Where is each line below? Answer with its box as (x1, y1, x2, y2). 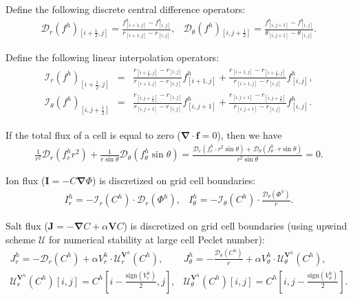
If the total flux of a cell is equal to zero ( (6, 128, 181, 142)
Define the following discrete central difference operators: (6, 2, 246, 16)
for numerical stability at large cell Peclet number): (48, 232, 265, 246)
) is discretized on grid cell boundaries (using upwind (123, 219, 347, 233)
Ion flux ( (6, 173, 45, 188)
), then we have (217, 128, 282, 142)
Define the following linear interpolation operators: (6, 49, 220, 64)
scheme (6, 232, 36, 246)
